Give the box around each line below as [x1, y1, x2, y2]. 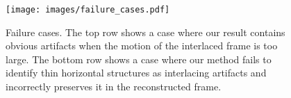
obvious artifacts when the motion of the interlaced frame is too [6, 38, 278, 53]
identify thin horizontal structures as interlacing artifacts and [6, 65, 267, 80]
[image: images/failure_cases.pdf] [6, 5, 170, 15]
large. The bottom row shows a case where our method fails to [6, 51, 272, 66]
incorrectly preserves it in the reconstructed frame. [6, 79, 222, 94]
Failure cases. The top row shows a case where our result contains [6, 24, 285, 39]
